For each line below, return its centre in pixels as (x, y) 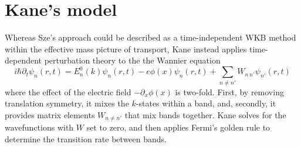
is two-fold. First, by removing (229, 91)
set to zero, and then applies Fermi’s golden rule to (178, 127)
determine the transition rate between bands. (86, 138)
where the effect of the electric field (68, 91)
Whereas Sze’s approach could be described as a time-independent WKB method (150, 37)
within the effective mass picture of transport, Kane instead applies (126, 49)
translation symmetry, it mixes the (67, 103)
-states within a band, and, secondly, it (206, 103)
